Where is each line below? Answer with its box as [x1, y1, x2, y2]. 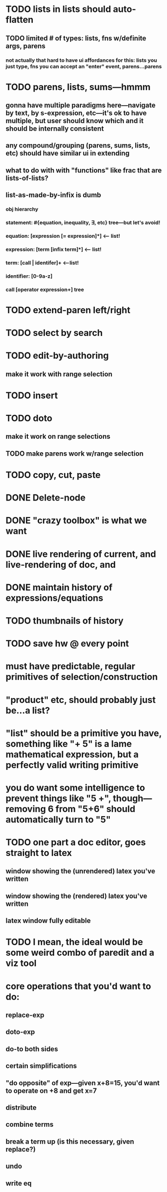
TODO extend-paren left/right [5, 304, 131, 316]
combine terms [5, 1120, 54, 1129]
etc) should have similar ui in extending [5, 149, 130, 158]
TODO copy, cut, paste [5, 470, 101, 481]
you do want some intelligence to [5, 782, 146, 793]
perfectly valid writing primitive [5, 759, 139, 771]
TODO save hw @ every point [5, 638, 129, 649]
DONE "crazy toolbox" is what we [5, 515, 147, 526]
